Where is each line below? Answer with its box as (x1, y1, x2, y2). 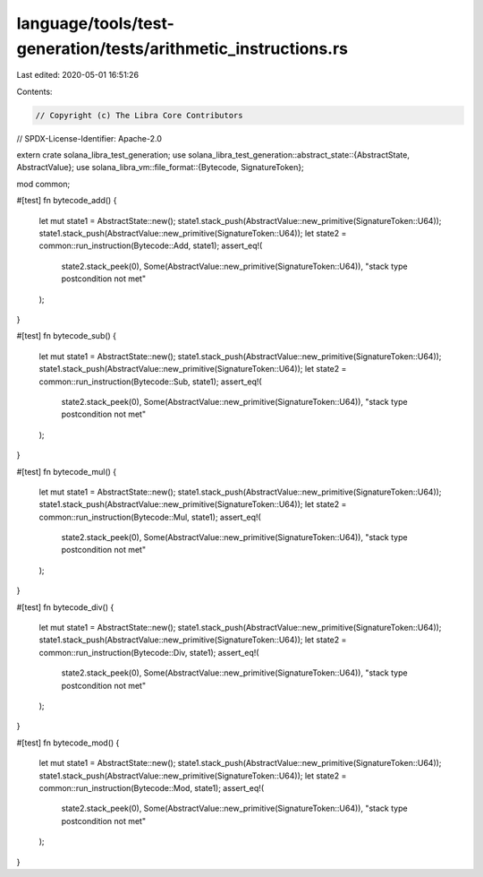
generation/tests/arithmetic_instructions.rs (16, 39, 349, 58)
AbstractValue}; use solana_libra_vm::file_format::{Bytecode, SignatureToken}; (16, 162, 304, 173)
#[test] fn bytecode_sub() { (16, 331, 116, 341)
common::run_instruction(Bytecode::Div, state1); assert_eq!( (38, 647, 259, 658)
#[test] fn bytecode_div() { (16, 601, 114, 613)
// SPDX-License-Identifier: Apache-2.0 (16, 133, 163, 143)
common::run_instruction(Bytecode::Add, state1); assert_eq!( (38, 240, 263, 251)
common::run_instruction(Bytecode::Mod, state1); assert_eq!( (38, 782, 264, 793)
